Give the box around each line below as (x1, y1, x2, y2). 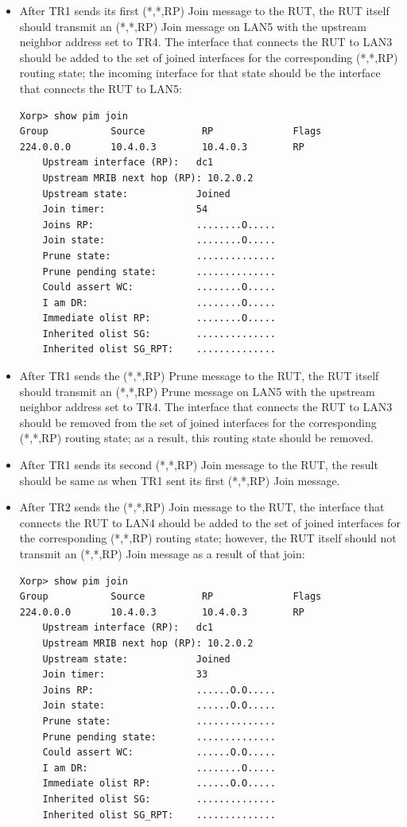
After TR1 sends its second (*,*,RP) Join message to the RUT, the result (19, 456, 378, 473)
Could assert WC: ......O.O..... (42, 747, 276, 759)
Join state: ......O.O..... (42, 700, 276, 712)
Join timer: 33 (42, 669, 208, 681)
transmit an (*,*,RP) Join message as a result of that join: (19, 546, 305, 561)
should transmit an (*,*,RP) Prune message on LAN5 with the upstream (19, 382, 375, 399)
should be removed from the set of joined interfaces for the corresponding (19, 413, 377, 430)
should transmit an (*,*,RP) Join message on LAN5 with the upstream (19, 17, 366, 34)
